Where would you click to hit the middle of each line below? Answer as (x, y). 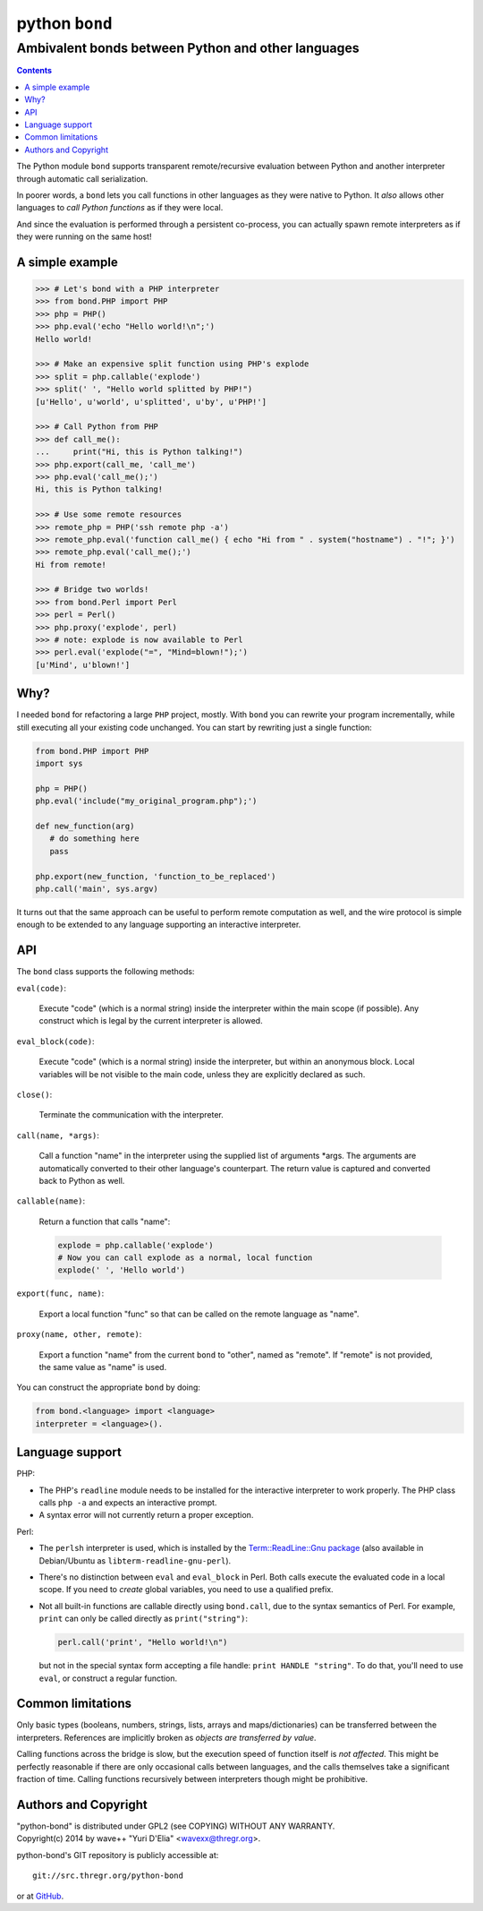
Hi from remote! (71, 565)
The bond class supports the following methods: (106, 972)
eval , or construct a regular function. (108, 1678)
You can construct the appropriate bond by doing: (109, 1387)
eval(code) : (42, 988)
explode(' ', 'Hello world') (122, 1270)
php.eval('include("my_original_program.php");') (146, 801)
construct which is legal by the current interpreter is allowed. (151, 1021)
